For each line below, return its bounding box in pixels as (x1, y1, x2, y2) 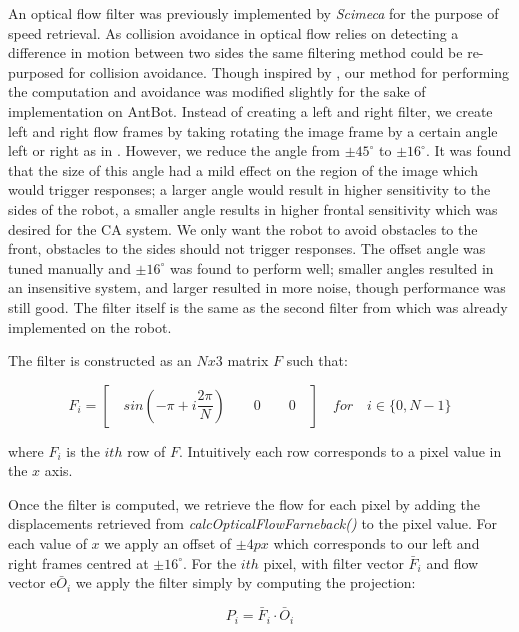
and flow (426, 552, 479, 573)
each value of (8, 533, 87, 554)
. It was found (425, 140, 512, 161)
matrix (227, 350, 269, 371)
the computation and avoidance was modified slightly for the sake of (8, 81, 426, 102)
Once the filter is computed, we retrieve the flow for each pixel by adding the (8, 493, 480, 514)
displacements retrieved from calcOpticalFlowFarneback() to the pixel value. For (8, 513, 497, 534)
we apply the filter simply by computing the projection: (75, 572, 416, 593)
